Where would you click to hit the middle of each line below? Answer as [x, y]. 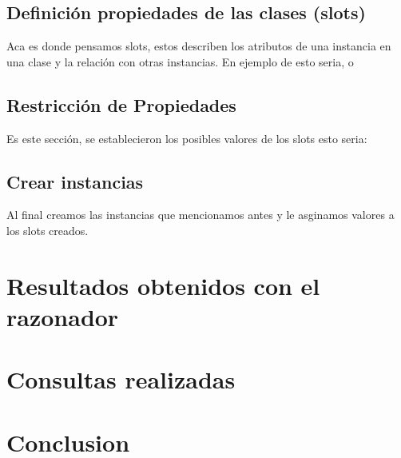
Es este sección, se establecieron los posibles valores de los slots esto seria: [187, 138]
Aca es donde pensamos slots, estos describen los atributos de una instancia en [199, 46]
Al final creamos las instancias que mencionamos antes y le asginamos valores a [200, 215]
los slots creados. [48, 230]
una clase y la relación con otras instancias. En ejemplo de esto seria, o [180, 61]
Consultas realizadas [121, 379]
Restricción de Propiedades [121, 104]
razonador [63, 316]
